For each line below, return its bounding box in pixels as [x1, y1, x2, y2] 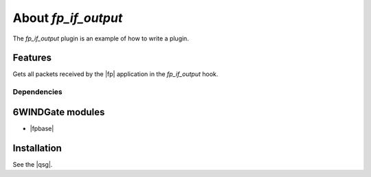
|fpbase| [30, 124, 54, 132]
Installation [12, 142, 62, 154]
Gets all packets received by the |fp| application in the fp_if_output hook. [12, 70, 218, 78]
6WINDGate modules [12, 106, 105, 118]
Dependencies [12, 87, 63, 97]
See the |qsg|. [12, 160, 53, 168]
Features [12, 52, 52, 64]
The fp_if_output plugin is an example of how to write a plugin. [12, 34, 189, 43]
